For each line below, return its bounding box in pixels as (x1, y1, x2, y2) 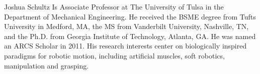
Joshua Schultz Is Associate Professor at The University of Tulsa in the (4, 1, 224, 11)
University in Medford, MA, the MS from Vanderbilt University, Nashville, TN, (4, 21, 249, 31)
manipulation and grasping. (4, 60, 89, 70)
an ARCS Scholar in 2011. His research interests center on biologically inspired (4, 40, 247, 51)
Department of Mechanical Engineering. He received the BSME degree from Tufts (4, 11, 256, 21)
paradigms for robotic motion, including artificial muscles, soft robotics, (4, 50, 225, 60)
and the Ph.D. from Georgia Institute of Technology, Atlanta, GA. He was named (4, 30, 256, 41)
